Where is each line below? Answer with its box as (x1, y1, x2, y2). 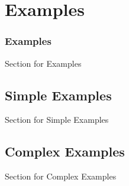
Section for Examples (5, 57, 82, 69)
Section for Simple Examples (5, 113, 109, 126)
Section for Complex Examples (5, 170, 117, 182)
